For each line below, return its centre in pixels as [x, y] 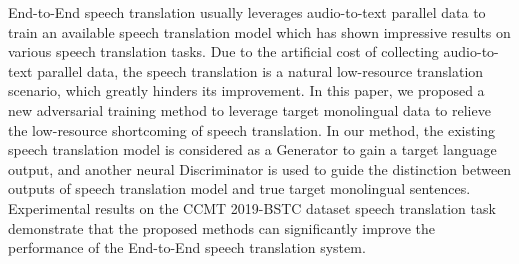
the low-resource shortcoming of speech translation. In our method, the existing [252, 129]
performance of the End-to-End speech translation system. [187, 247]
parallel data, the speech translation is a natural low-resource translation [260, 70]
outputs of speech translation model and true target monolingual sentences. [239, 188]
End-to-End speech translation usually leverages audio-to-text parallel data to [247, 12]
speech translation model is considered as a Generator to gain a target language [252, 149]
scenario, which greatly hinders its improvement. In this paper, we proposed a [246, 90]
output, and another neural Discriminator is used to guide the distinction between [260, 168]
